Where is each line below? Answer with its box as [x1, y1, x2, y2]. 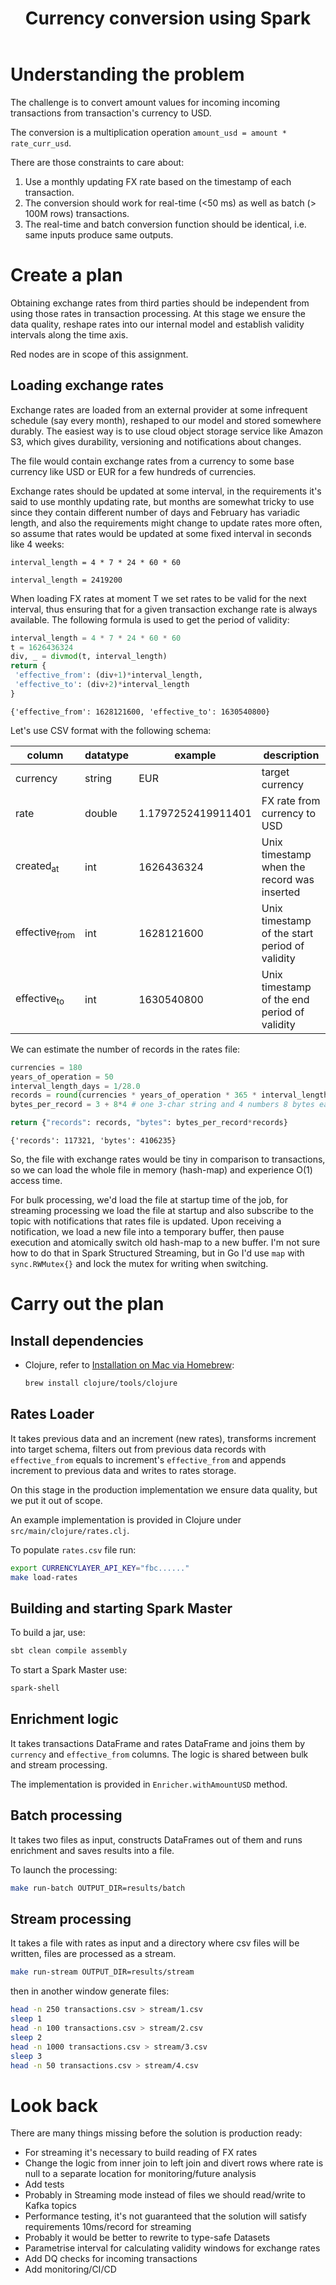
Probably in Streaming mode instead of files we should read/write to [24, 2189, 306, 2201]
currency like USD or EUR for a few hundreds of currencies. [10, 465, 257, 477]
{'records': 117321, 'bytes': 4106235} [10, 1136, 177, 1146]
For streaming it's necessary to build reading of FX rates [24, 2147, 258, 2159]
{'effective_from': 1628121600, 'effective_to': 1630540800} [10, 707, 271, 717]
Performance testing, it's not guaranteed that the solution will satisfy [24, 2210, 307, 2222]
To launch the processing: [10, 1863, 118, 1876]
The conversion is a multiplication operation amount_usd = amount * [10, 126, 288, 138]
